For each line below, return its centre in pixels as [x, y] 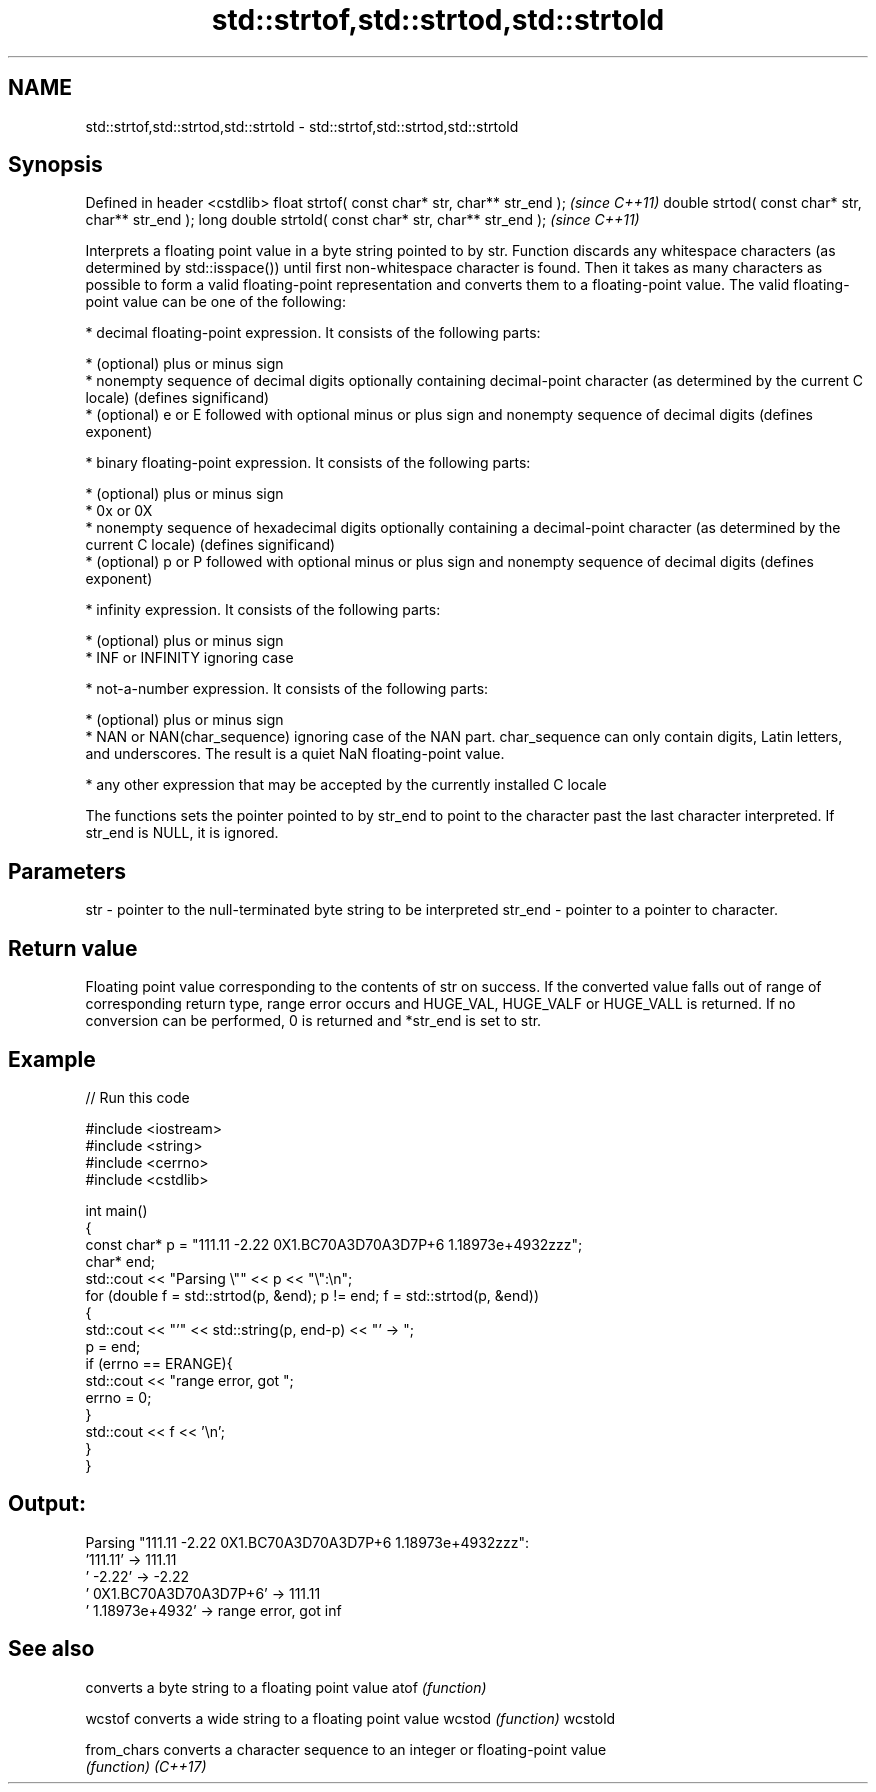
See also [51, 1649]
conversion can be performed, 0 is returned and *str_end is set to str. [313, 1021]
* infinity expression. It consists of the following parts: [263, 610]
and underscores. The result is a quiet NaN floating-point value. [295, 754]
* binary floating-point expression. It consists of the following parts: [308, 463]
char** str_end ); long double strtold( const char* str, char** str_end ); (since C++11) [362, 220]
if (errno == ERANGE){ [159, 1363]
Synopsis [55, 165]
